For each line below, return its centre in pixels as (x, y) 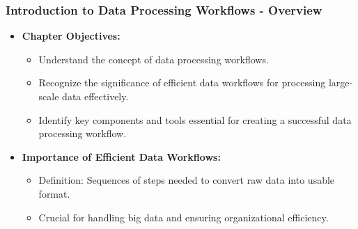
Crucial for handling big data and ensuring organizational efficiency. (184, 217)
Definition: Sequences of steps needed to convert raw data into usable (187, 180)
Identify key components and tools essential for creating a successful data (195, 119)
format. (54, 193)
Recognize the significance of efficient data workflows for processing (182, 82)
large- (341, 82)
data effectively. (95, 96)
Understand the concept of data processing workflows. (154, 59)
